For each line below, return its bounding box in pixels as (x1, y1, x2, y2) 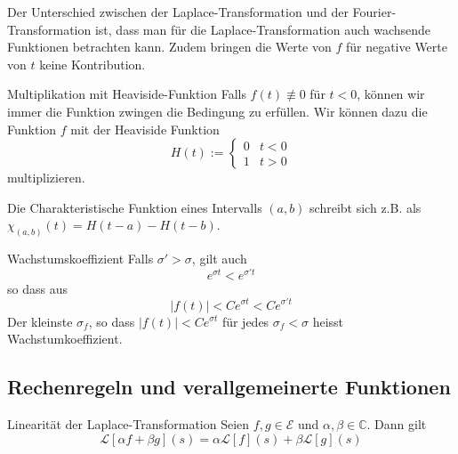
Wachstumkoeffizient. (7, 329, 123, 348)
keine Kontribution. (39, 54, 146, 73)
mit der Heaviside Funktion (70, 119, 220, 138)
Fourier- (352, 3, 397, 20)
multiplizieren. (7, 168, 85, 187)
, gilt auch (191, 249, 247, 268)
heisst (312, 312, 344, 330)
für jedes (221, 312, 269, 330)
